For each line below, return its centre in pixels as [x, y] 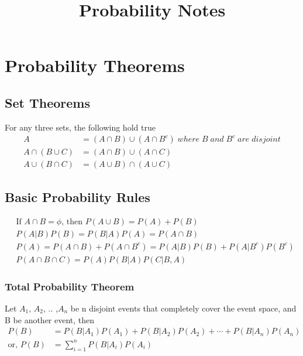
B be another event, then [50, 319]
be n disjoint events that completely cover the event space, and [183, 308]
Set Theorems [47, 102]
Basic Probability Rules [78, 196]
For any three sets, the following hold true [80, 127]
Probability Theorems [95, 65]
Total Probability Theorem [70, 286]
